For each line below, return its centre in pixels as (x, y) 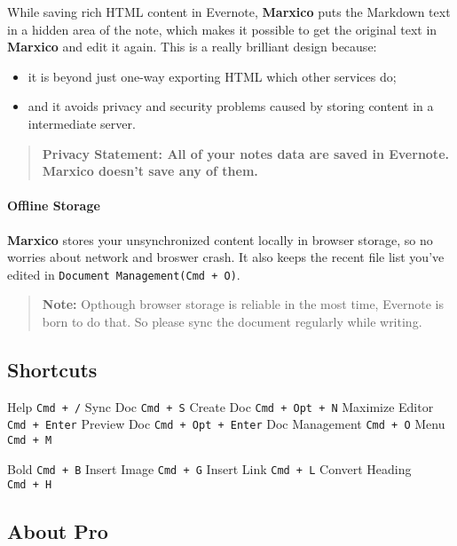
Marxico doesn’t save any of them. (150, 171)
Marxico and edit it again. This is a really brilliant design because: (192, 47)
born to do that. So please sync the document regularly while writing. (232, 321)
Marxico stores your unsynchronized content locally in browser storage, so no (220, 239)
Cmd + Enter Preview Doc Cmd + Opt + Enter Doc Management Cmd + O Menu (226, 424)
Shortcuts (52, 369)
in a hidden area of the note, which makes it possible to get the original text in (222, 29)
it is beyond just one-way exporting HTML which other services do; (212, 76)
